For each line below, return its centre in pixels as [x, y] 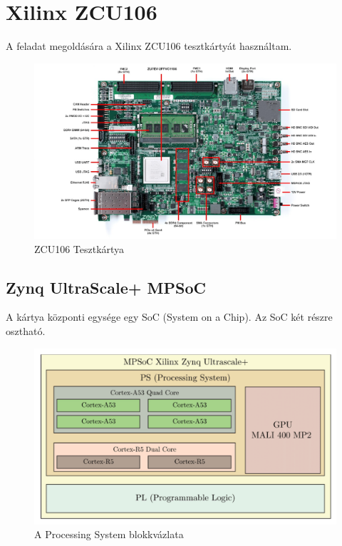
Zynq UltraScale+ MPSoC [106, 287]
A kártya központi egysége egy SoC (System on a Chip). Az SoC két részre [169, 317]
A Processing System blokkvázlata [109, 534]
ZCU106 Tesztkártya [79, 248]
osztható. [26, 331]
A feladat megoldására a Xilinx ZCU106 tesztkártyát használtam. [149, 46]
